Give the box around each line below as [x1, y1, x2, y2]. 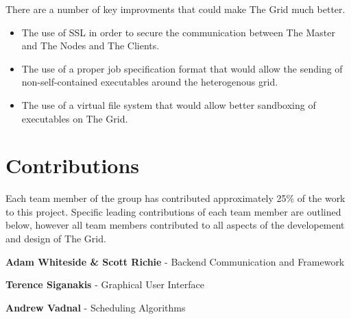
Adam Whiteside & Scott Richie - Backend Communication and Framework [5, 254, 345, 268]
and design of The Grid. [5, 231, 106, 246]
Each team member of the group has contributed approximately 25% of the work [5, 191, 346, 205]
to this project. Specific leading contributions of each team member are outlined [5, 204, 341, 218]
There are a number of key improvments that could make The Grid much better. [5, 2, 346, 16]
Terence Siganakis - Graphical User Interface [5, 277, 204, 292]
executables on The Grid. [21, 111, 128, 125]
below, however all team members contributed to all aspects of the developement [5, 218, 345, 232]
